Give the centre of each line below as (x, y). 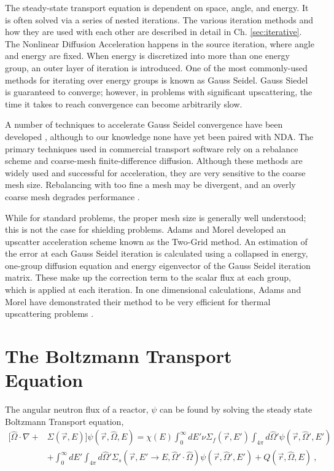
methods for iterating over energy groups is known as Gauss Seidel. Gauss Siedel (157, 80)
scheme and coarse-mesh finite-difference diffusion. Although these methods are (154, 161)
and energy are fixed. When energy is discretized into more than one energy (147, 56)
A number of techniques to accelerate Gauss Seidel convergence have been (144, 124)
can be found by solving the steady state (236, 409)
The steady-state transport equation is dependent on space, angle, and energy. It (157, 7)
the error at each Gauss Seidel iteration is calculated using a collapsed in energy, (157, 253)
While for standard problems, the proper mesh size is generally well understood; (156, 217)
